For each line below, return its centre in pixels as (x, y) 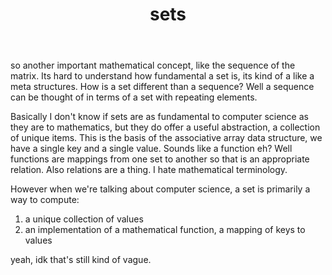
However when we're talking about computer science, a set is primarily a (160, 189)
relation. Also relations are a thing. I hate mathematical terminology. (149, 170)
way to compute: (45, 200)
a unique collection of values (84, 219)
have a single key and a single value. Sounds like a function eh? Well (151, 149)
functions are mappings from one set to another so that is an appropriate (160, 159)
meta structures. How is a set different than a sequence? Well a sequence (162, 87)
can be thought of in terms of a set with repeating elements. (134, 97)
